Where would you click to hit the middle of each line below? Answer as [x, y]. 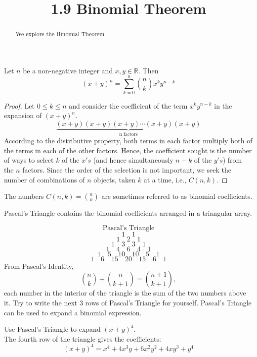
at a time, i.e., [165, 179]
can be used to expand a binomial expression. [73, 312]
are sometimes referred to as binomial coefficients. [177, 196]
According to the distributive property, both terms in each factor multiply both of [128, 141]
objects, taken [115, 179]
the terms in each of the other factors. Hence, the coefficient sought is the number [128, 150]
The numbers [24, 196]
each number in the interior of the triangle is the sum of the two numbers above [125, 293]
